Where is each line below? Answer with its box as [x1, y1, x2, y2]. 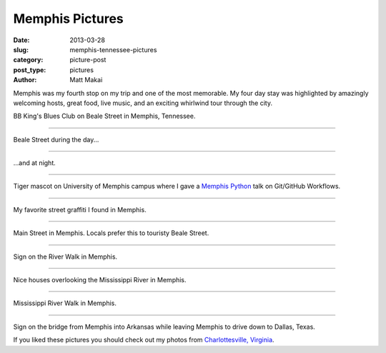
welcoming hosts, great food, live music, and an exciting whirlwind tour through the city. [13, 99, 273, 107]
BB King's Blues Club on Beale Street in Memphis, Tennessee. [13, 111, 196, 121]
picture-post [69, 56, 107, 64]
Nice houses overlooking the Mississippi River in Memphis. [13, 276, 187, 284]
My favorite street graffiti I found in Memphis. [13, 205, 147, 214]
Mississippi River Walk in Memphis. [13, 299, 117, 307]
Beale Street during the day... [13, 135, 99, 144]
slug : [13, 45, 29, 54]
